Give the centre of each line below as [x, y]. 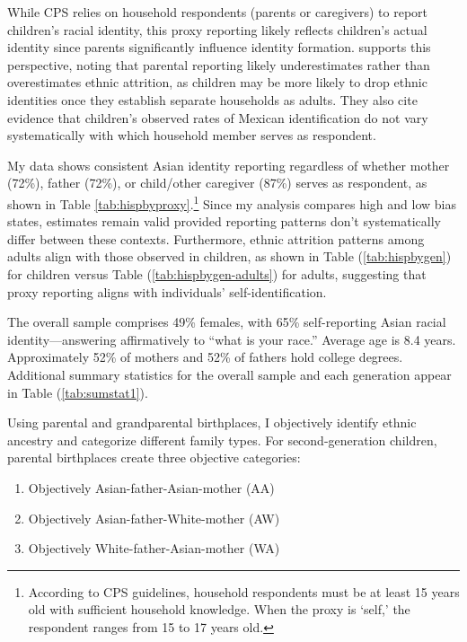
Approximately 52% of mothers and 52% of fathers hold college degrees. [205, 357]
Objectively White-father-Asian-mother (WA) [154, 548]
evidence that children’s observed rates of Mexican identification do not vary [218, 117]
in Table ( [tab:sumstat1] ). [78, 392]
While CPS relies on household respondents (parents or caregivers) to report [218, 12]
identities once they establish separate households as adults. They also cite [212, 99]
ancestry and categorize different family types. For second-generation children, [222, 440]
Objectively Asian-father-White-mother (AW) [154, 518]
